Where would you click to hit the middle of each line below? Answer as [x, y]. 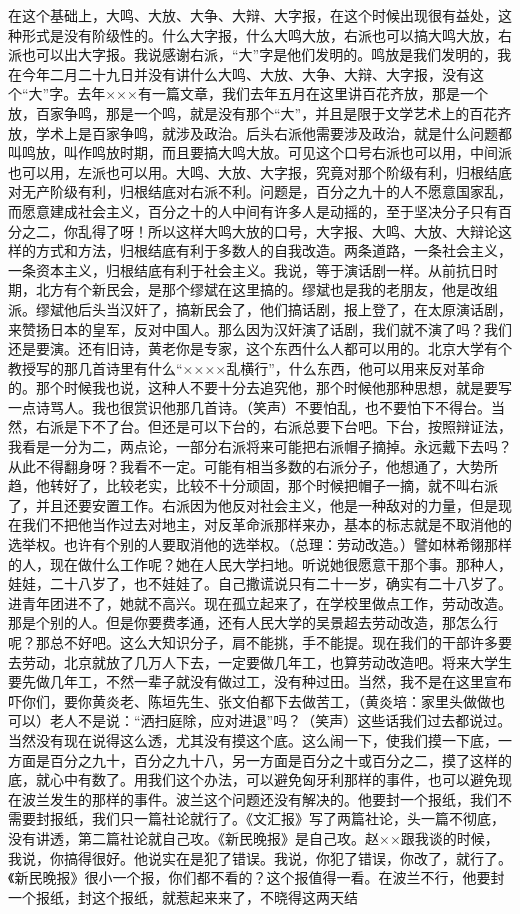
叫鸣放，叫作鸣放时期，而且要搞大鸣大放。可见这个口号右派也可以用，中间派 [260, 152]
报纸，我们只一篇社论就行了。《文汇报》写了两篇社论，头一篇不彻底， [277, 818]
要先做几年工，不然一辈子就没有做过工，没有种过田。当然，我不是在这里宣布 [260, 681]
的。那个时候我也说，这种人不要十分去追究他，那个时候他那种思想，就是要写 [260, 387]
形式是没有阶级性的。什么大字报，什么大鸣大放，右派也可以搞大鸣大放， [259, 34]
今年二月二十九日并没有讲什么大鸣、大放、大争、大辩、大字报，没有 [245, 73]
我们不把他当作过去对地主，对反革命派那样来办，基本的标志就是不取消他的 [266, 524]
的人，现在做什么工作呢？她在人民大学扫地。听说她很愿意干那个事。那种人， [260, 563]
